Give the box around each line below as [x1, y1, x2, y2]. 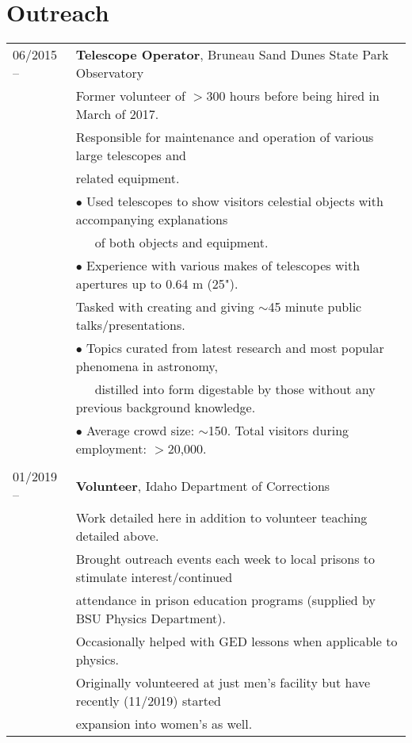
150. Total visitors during [208, 421, 349, 440]
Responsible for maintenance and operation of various [75, 128, 374, 147]
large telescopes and [75, 146, 186, 165]
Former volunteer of [75, 86, 185, 105]
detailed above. [75, 527, 159, 546]
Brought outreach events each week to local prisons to [75, 550, 376, 569]
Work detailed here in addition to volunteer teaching [75, 508, 368, 527]
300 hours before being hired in [206, 86, 380, 105]
